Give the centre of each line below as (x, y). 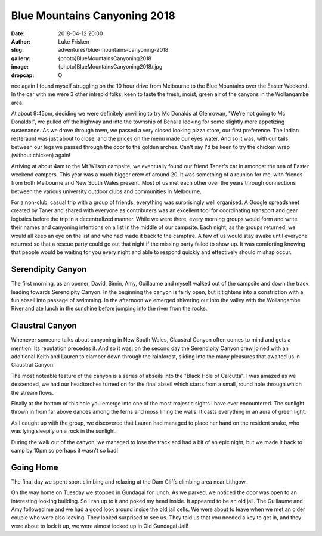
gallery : (21, 58)
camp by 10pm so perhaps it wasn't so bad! (65, 450)
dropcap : (23, 75)
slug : (17, 50)
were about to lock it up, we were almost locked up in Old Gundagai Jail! (100, 526)
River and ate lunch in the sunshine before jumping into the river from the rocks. (109, 309)
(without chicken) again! (41, 156)
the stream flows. (32, 392)
